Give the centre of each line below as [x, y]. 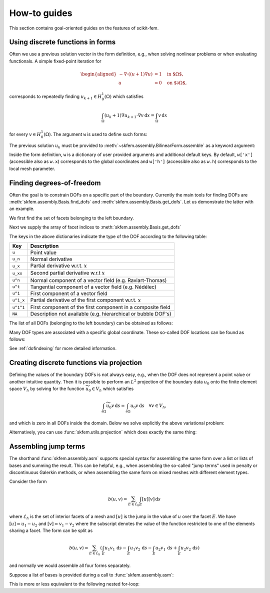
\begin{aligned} [99, 74]
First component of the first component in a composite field [100, 307]
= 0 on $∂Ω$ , [170, 83]
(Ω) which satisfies [124, 96]
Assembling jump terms [47, 447]
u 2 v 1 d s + [166, 548]
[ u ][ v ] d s [151, 499]
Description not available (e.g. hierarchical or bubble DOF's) [101, 314]
